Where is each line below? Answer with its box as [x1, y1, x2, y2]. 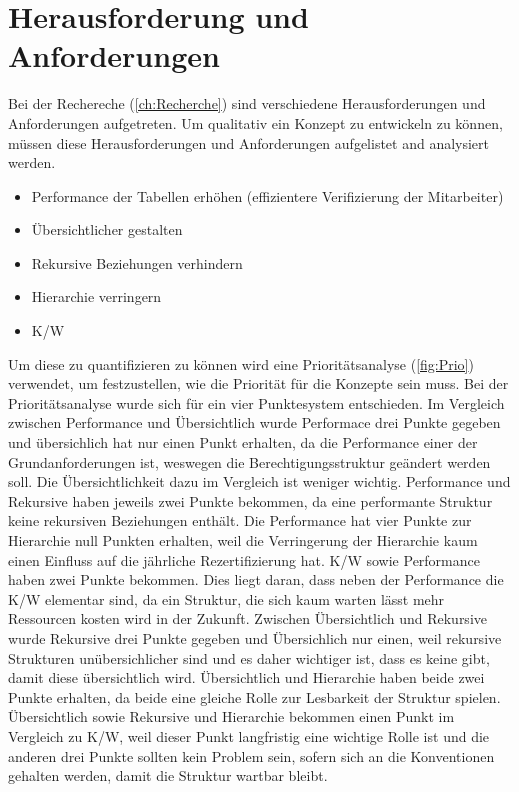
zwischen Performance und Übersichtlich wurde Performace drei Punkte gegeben [8, 412, 501, 433]
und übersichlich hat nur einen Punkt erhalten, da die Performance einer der [8, 432, 478, 453]
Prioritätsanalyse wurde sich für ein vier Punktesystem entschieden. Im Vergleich [8, 392, 505, 413]
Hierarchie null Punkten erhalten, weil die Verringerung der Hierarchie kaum [8, 530, 478, 550]
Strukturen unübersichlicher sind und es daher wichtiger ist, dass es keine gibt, [8, 647, 490, 668]
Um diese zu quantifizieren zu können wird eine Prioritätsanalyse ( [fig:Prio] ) [8, 353, 474, 374]
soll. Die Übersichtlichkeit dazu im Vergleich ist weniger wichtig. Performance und [8, 471, 511, 492]
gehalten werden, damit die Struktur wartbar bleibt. [8, 765, 328, 786]
